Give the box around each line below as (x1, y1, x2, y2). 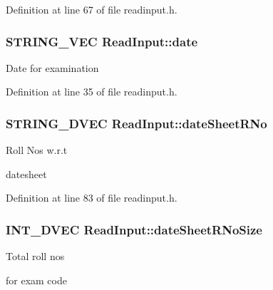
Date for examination (6, 60, 99, 75)
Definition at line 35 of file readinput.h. (6, 84, 177, 99)
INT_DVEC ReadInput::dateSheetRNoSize (6, 220, 262, 238)
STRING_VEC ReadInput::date (6, 32, 198, 50)
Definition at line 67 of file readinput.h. (6, 2, 177, 16)
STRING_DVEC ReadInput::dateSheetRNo (6, 114, 267, 132)
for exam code (6, 272, 67, 287)
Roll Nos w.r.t (6, 143, 68, 157)
